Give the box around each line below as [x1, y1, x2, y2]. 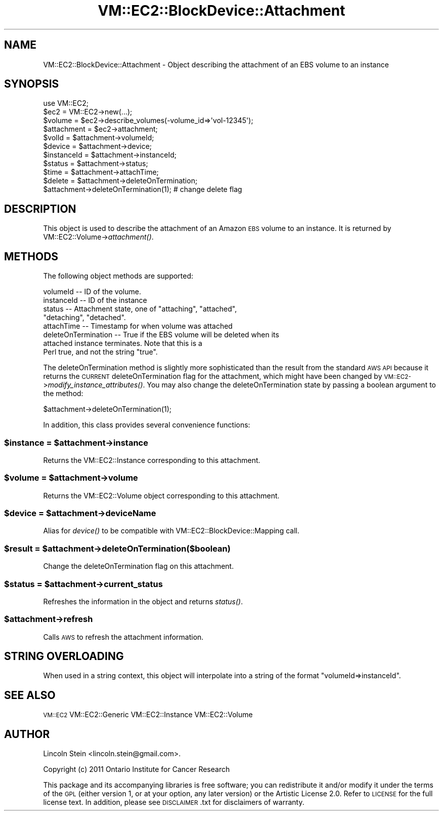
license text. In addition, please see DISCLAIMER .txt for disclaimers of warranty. [43, 798, 304, 807]
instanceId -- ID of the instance [43, 296, 147, 305]
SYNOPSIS [4, 77, 59, 91]
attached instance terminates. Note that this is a [43, 339, 202, 348]
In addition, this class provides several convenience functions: [43, 420, 250, 430]
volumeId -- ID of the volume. [43, 287, 141, 296]
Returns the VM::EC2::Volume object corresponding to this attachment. [43, 491, 280, 500]
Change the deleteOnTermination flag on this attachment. [43, 562, 234, 571]
